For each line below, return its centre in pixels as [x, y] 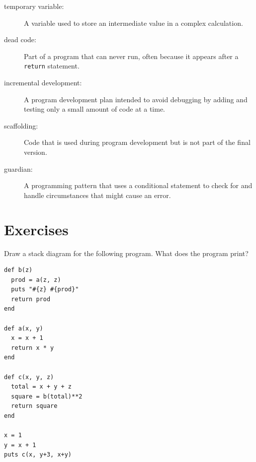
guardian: [18, 168]
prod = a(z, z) [36, 280]
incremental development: [43, 83]
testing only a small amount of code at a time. [95, 109]
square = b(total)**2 [47, 396]
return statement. [52, 66]
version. [36, 152]
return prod [31, 299]
